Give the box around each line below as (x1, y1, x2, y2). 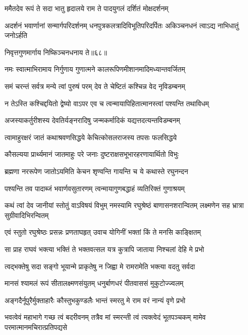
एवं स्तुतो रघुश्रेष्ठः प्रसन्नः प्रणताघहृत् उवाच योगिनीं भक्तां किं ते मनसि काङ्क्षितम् (5, 227, 201, 237)
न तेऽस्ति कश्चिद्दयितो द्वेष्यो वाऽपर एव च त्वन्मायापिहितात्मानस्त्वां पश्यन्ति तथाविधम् (5, 98, 209, 108)
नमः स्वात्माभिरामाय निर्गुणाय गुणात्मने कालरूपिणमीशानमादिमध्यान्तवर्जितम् (5, 64, 185, 74)
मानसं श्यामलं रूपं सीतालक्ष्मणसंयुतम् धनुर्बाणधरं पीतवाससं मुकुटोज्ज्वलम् (5, 278, 184, 288)
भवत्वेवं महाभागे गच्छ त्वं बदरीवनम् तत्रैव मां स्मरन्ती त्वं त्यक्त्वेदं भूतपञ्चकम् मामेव (5, 312, 206, 322)
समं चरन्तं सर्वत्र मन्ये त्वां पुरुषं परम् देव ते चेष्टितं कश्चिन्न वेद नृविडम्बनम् (5, 80, 185, 91)
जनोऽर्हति (5, 30, 28, 40)
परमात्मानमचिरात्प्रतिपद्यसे (5, 321, 67, 332)
